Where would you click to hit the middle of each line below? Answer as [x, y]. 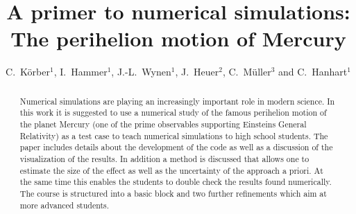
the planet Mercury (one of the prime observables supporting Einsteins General [163, 124]
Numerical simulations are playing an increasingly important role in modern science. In [177, 101]
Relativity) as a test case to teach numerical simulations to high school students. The [174, 135]
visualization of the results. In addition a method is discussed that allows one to [164, 158]
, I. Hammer [80, 72]
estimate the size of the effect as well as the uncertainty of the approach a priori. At [171, 170]
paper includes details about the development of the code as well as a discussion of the [176, 147]
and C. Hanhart [313, 72]
